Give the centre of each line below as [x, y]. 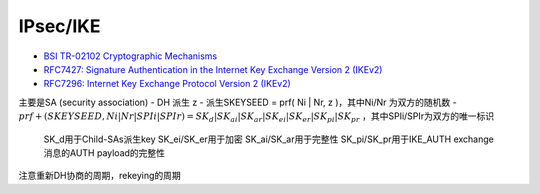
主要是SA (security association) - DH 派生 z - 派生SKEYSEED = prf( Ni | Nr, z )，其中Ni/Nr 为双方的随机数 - [237, 102]
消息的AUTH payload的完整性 [104, 152]
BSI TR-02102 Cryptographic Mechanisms [130, 56]
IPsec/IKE [59, 26]
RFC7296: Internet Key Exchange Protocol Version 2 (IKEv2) [167, 84]
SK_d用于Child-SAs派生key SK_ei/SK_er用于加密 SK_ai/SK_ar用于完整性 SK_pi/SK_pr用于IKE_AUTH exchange [268, 139]
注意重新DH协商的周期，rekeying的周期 [100, 176]
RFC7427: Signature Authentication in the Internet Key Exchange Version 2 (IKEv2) [213, 69]
